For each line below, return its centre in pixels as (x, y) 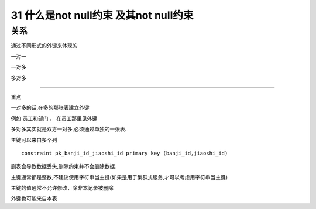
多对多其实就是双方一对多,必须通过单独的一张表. (69, 129)
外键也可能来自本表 (34, 198)
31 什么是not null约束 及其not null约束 (102, 15)
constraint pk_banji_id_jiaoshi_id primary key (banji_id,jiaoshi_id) (125, 153)
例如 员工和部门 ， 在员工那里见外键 (54, 118)
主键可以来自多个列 (34, 140)
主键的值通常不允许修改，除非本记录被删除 (62, 188)
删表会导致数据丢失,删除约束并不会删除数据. (64, 166)
